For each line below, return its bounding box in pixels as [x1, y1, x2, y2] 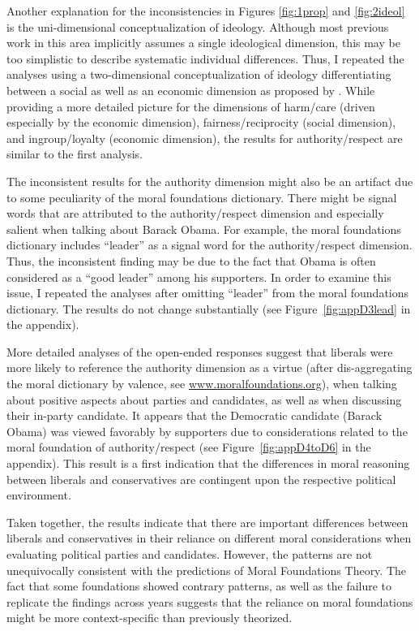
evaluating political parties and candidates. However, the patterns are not [6, 546, 373, 562]
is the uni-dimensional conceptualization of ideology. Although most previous [6, 18, 389, 35]
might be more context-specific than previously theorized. [6, 609, 293, 626]
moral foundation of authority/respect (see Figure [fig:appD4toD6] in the [6, 439, 371, 456]
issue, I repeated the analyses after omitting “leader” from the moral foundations [6, 284, 409, 301]
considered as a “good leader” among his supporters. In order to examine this [6, 268, 391, 285]
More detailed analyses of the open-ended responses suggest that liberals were [6, 343, 393, 360]
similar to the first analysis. [6, 145, 143, 162]
